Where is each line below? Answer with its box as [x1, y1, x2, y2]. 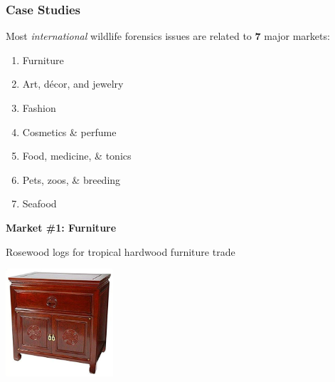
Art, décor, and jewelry [22, 76, 124, 91]
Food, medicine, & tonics [22, 148, 132, 163]
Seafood [22, 196, 57, 211]
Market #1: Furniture [6, 220, 117, 234]
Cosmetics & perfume [22, 124, 117, 139]
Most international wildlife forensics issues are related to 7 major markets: [6, 29, 330, 43]
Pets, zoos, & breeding [22, 172, 121, 187]
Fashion [22, 100, 56, 115]
